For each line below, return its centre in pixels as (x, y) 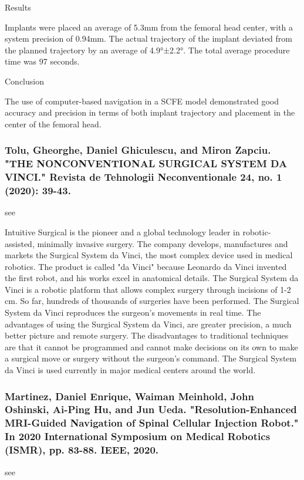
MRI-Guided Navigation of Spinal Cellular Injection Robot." (152, 423)
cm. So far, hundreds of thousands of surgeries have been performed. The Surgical (152, 301)
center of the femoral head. (53, 124)
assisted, (20, 243)
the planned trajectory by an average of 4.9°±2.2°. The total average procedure (147, 50)
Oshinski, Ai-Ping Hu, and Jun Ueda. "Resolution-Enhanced (151, 409)
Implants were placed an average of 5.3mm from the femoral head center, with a (149, 27)
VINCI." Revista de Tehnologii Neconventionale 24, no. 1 (143, 177)
